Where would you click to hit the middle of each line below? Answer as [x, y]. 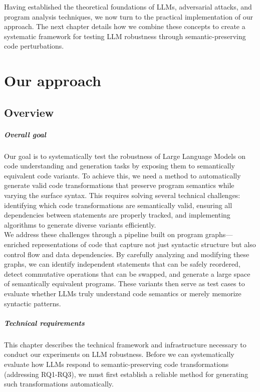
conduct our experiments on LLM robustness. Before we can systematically [119, 354]
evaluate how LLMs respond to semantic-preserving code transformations [116, 364]
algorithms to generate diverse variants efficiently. [80, 224]
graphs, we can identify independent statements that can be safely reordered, [122, 264]
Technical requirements [44, 323]
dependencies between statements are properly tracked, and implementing [117, 215]
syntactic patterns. [33, 303]
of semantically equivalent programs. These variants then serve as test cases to [124, 283]
